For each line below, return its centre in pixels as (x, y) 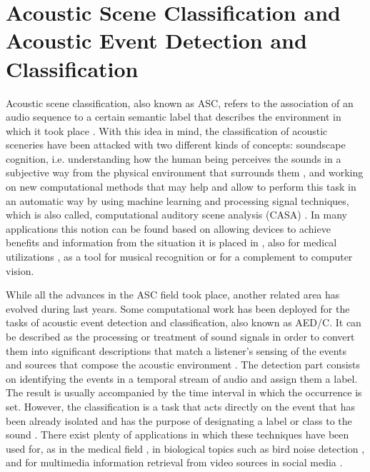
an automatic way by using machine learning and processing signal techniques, (177, 200)
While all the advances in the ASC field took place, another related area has (173, 295)
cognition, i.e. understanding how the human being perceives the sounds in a (174, 158)
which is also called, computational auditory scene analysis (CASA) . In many (176, 215)
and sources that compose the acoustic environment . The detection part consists (183, 365)
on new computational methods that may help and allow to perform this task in (181, 187)
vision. (20, 270)
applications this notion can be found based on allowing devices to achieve (168, 228)
